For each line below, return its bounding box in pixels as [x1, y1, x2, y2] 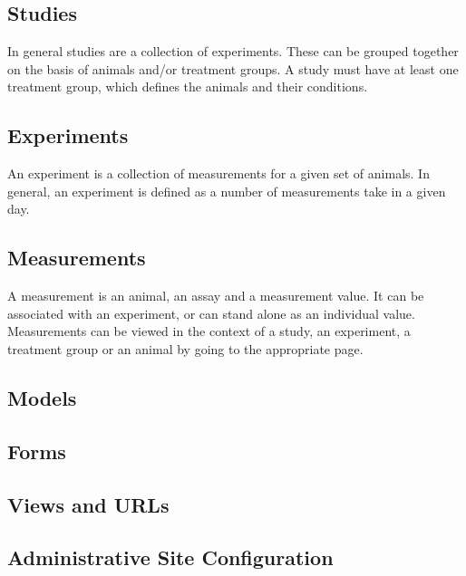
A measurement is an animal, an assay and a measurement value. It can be [7, 286, 424, 305]
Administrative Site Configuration [7, 543, 334, 571]
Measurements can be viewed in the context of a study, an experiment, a [7, 322, 411, 341]
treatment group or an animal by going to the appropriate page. [7, 339, 364, 358]
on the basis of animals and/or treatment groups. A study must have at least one [7, 59, 459, 78]
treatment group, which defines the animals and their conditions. [7, 77, 368, 96]
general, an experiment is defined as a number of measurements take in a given [7, 181, 446, 200]
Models [7, 383, 77, 411]
